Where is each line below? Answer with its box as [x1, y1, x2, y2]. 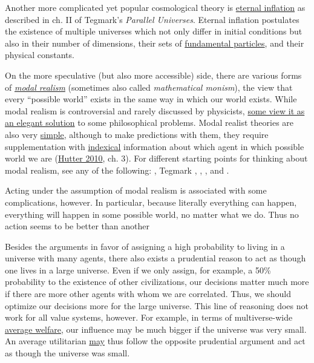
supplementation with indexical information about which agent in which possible [5, 140, 304, 152]
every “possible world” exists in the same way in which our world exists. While [5, 93, 297, 105]
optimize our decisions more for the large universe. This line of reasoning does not [5, 299, 309, 312]
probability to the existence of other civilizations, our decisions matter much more [5, 275, 309, 288]
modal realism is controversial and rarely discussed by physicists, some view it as [5, 104, 305, 117]
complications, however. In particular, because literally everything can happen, [5, 195, 297, 208]
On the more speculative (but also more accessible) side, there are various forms [5, 68, 302, 81]
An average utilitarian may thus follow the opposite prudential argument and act [5, 335, 306, 347]
